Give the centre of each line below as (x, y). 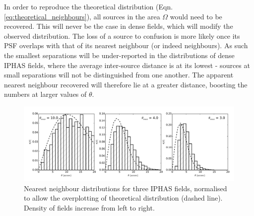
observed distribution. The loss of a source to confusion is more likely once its (122, 36)
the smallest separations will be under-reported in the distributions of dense (119, 55)
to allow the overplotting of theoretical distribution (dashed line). (123, 198)
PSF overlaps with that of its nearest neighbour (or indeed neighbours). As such (126, 45)
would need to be (196, 16)
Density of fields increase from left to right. (89, 207)
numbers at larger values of (45, 94)
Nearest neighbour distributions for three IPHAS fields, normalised (126, 188)
